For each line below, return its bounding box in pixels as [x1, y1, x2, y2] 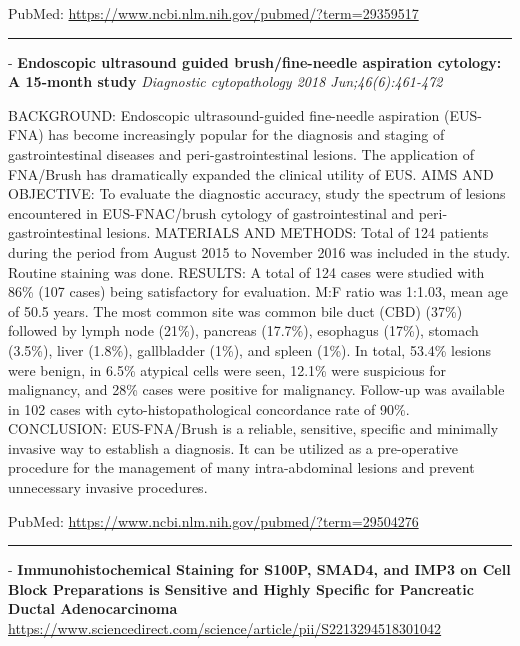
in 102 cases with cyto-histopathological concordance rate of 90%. [8, 398, 410, 419]
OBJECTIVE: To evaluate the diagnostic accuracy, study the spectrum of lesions [8, 183, 506, 204]
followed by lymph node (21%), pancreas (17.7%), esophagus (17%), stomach [8, 320, 479, 341]
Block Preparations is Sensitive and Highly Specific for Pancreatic [8, 578, 474, 599]
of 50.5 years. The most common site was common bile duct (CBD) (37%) [8, 300, 463, 321]
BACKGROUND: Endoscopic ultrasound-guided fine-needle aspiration [8, 104, 440, 125]
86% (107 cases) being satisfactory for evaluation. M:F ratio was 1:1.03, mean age [8, 281, 508, 302]
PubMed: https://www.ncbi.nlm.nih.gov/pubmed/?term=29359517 [8, 3, 419, 23]
